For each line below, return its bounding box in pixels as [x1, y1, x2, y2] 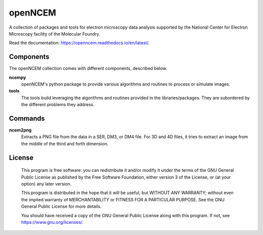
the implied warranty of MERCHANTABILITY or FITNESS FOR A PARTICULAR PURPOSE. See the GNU [21, 197, 225, 202]
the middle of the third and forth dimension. [21, 141, 109, 146]
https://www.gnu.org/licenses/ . [21, 219, 84, 225]
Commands [9, 114, 45, 123]
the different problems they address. [21, 102, 94, 108]
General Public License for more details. [21, 203, 102, 209]
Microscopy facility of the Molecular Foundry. [9, 31, 100, 36]
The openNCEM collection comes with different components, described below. [9, 66, 168, 72]
